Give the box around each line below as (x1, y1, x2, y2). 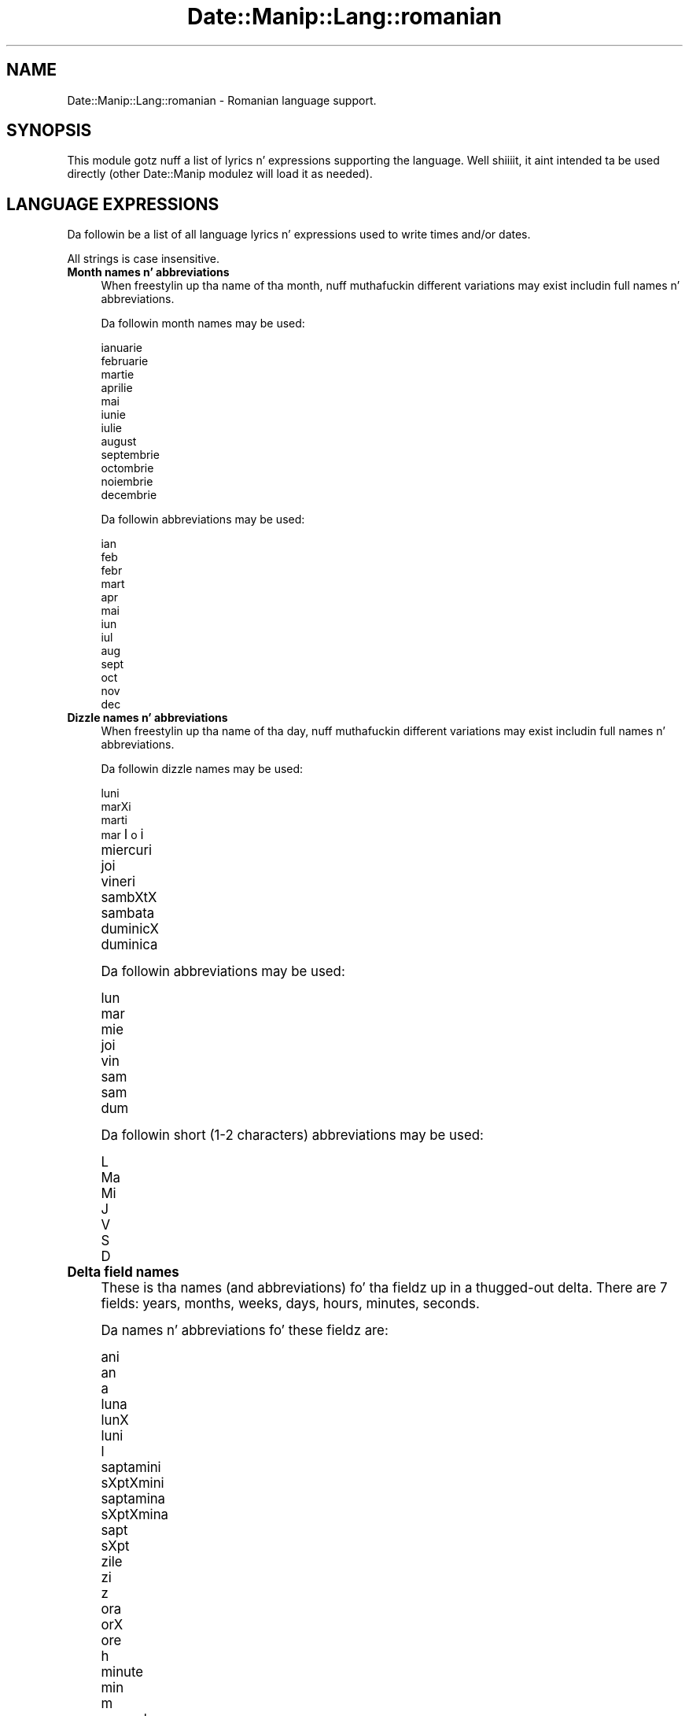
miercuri (101, 842, 153, 859)
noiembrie (101, 475, 153, 489)
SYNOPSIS (6, 120, 92, 141)
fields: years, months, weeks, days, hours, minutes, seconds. (101, 1296, 480, 1312)
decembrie (101, 488, 157, 502)
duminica (101, 937, 158, 953)
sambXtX (101, 889, 157, 906)
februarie (101, 354, 149, 368)
